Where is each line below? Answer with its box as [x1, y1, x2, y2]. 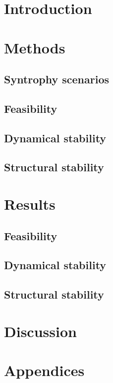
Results [4, 194, 56, 214]
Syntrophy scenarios [4, 71, 110, 87]
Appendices [4, 360, 85, 381]
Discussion [4, 321, 77, 341]
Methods [4, 37, 65, 57]
